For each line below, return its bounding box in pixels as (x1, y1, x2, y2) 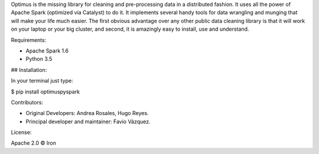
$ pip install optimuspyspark (11, 88, 80, 95)
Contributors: (11, 99, 44, 106)
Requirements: (11, 36, 47, 44)
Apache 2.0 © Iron (11, 139, 56, 147)
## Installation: (11, 66, 47, 73)
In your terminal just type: (11, 77, 73, 84)
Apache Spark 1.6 (25, 47, 69, 54)
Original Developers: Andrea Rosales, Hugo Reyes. (25, 110, 149, 117)
